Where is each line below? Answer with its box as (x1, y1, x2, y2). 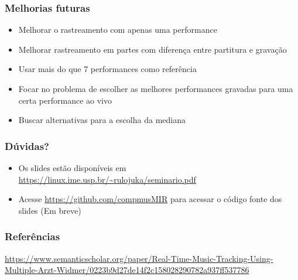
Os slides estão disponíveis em (18, 162, 126, 173)
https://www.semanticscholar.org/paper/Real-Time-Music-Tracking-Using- (5, 252, 273, 264)
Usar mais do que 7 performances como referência (18, 63, 197, 75)
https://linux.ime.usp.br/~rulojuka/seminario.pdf (18, 173, 196, 185)
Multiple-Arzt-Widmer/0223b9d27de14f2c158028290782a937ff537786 (5, 264, 249, 276)
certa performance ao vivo (18, 94, 112, 106)
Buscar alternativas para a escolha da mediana (18, 114, 186, 126)
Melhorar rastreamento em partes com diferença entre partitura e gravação (18, 43, 287, 55)
